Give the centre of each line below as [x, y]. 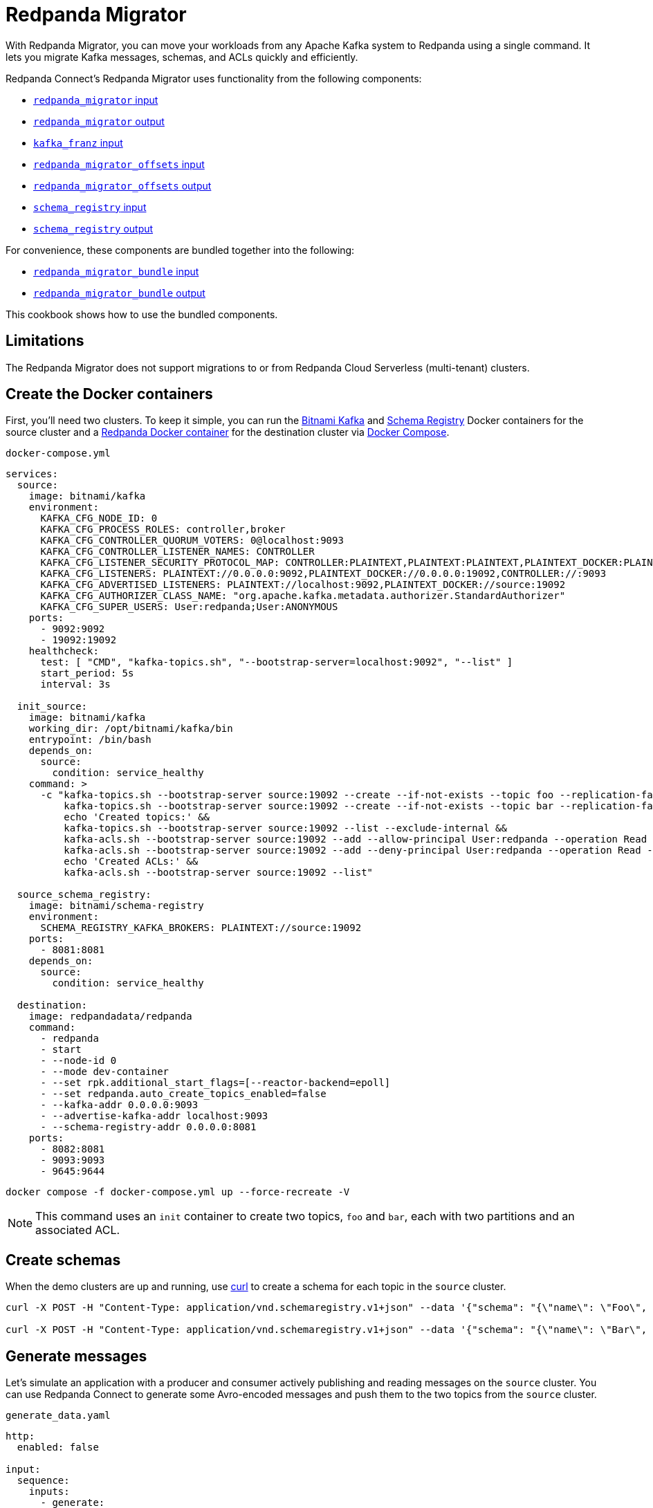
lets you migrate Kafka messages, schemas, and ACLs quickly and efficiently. [182, 57]
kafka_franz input [78, 142]
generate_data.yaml [58, 1416]
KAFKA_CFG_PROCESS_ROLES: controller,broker [163, 530]
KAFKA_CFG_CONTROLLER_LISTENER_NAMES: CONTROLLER [177, 552]
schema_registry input [90, 207]
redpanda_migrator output [99, 121]
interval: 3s [75, 684]
